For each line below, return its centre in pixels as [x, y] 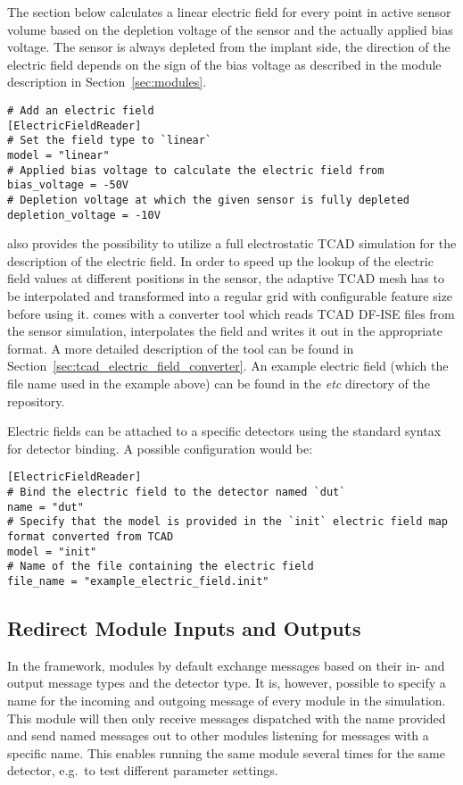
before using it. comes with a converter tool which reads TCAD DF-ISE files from [231, 313]
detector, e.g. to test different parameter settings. [143, 770]
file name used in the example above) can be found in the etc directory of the [219, 383]
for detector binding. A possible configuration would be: [160, 448]
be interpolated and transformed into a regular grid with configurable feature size [230, 296]
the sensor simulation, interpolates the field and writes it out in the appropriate [225, 331]
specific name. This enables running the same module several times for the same [226, 752]
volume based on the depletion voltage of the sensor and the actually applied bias [230, 29]
